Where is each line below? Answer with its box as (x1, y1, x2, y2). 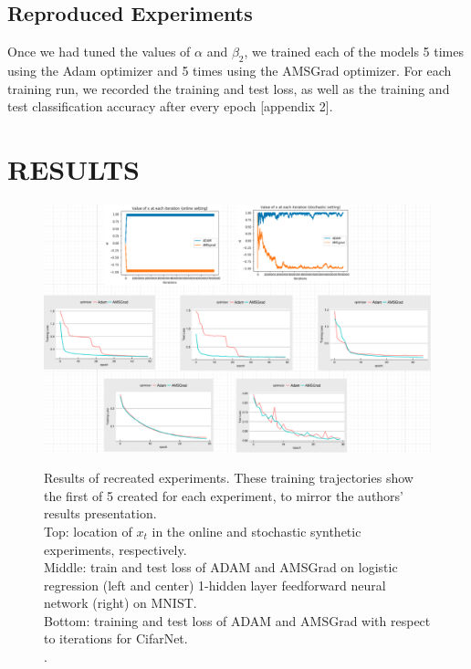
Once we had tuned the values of (7, 42, 191, 61)
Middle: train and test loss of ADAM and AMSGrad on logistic (44, 558, 398, 577)
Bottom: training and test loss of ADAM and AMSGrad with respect (44, 611, 431, 630)
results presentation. (44, 504, 157, 523)
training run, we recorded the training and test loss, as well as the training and (7, 78, 450, 98)
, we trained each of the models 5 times (244, 42, 464, 61)
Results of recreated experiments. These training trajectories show (44, 468, 413, 487)
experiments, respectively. (44, 539, 187, 559)
